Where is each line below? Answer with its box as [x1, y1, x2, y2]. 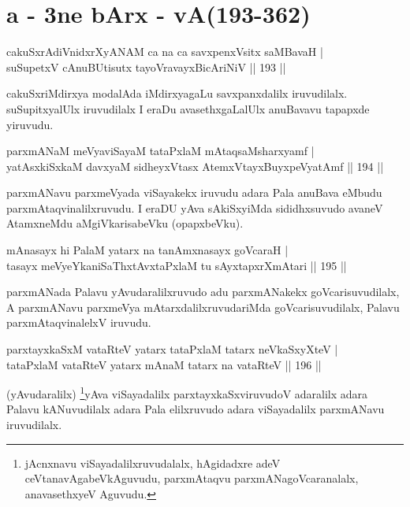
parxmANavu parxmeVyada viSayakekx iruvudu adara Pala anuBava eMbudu [6, 184, 382, 201]
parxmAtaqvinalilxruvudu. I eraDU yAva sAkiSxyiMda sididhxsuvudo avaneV [6, 199, 383, 216]
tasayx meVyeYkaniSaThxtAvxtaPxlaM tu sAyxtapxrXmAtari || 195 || [6, 257, 347, 273]
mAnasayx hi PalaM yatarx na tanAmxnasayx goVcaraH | [6, 242, 289, 258]
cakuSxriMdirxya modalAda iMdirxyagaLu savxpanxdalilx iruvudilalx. [6, 85, 348, 102]
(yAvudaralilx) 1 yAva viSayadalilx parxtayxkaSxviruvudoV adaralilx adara [6, 383, 368, 402]
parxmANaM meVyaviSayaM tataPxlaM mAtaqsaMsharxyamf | [6, 142, 315, 159]
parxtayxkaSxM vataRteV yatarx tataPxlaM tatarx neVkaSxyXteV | [6, 341, 338, 357]
